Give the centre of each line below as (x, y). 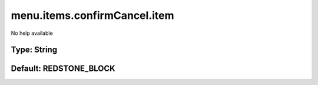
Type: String (34, 50)
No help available (32, 33)
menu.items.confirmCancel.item (92, 15)
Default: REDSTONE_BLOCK (63, 69)
